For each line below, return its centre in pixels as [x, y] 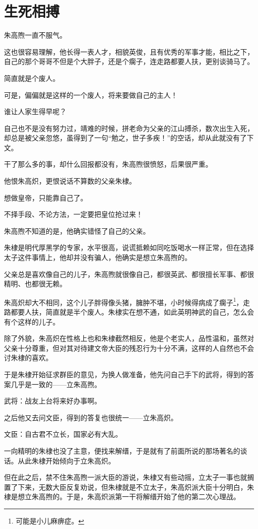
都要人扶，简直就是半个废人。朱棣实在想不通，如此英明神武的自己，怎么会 [132, 312]
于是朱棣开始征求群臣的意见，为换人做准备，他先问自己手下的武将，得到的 [126, 374]
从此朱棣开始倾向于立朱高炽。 [66, 460]
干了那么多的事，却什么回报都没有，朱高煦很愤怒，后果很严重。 [108, 164]
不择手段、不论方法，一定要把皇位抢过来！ [73, 214]
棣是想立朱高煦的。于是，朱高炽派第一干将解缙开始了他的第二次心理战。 [122, 496]
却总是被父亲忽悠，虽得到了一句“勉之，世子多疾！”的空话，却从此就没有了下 [129, 138]
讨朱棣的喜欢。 [28, 358]
